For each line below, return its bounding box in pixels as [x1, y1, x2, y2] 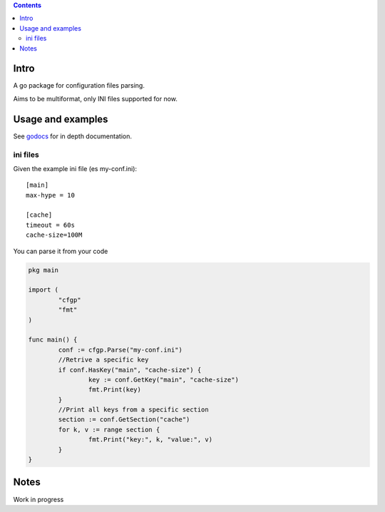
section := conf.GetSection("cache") [58, 416, 190, 424]
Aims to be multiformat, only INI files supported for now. [13, 94, 178, 103]
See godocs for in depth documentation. [13, 132, 132, 140]
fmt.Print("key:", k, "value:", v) [88, 436, 213, 444]
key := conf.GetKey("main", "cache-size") [88, 375, 239, 384]
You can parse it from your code [13, 247, 108, 255]
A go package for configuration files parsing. [13, 81, 145, 90]
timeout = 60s [26, 221, 75, 229]
